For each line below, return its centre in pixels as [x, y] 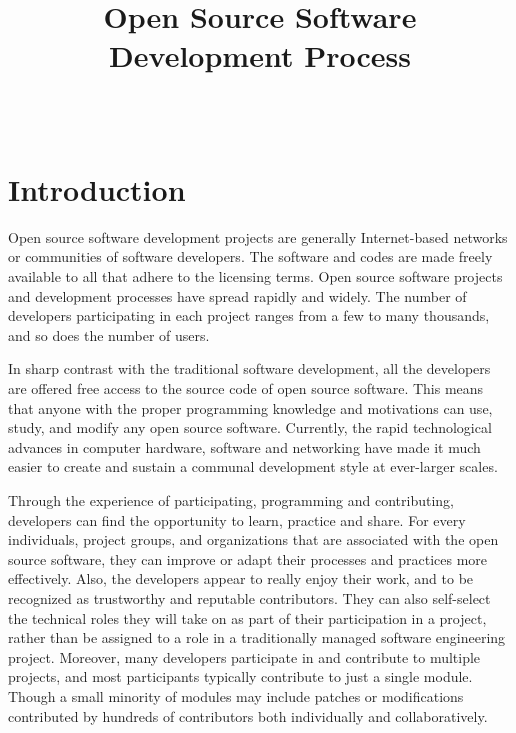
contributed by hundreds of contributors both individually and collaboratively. [248, 715]
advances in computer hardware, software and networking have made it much [244, 446]
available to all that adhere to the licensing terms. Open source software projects [255, 276]
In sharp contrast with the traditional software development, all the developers [249, 368]
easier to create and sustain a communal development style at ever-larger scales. [253, 466]
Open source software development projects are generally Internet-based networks [258, 236]
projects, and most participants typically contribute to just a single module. [240, 676]
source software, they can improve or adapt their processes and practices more [248, 558]
